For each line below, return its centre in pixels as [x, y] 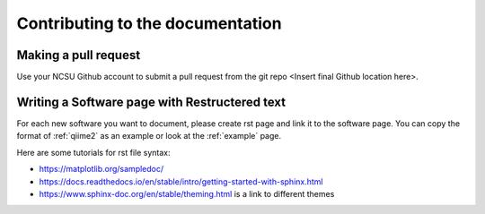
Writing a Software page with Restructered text [151, 102]
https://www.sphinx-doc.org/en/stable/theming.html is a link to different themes [187, 193]
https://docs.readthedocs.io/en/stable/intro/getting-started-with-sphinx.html [181, 181]
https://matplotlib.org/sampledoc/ [101, 169]
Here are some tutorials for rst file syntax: [93, 152]
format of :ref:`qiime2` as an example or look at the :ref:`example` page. [149, 136]
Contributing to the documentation [149, 23]
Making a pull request [79, 55]
